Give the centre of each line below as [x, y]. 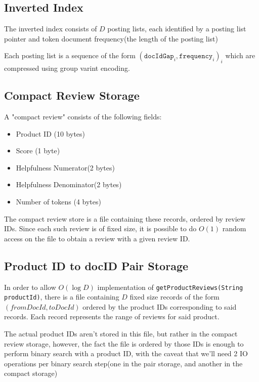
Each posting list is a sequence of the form [70, 55]
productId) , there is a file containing [62, 297]
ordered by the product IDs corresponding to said [160, 306]
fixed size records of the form [175, 297]
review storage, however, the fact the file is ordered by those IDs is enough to [124, 343]
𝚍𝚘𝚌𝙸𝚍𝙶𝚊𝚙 [159, 56]
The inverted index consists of [51, 29]
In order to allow [30, 287]
